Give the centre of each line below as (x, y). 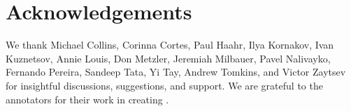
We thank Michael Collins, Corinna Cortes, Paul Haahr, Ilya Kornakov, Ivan (170, 45)
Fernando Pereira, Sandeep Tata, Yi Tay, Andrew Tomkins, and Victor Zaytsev (176, 72)
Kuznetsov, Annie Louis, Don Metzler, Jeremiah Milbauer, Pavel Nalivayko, (168, 58)
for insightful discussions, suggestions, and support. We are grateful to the (164, 85)
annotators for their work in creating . (87, 99)
